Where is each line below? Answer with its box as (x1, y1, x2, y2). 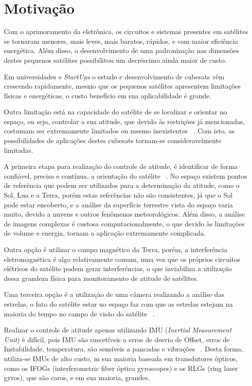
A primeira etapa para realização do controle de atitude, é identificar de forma (4, 161, 238, 171)
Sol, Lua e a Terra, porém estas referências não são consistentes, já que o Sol (4, 190, 233, 200)
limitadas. (4, 145, 33, 155)
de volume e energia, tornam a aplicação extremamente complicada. (4, 228, 206, 238)
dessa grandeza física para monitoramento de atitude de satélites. (4, 273, 198, 283)
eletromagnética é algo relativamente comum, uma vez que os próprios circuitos (4, 254, 240, 264)
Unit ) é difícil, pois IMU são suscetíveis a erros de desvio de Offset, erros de (4, 334, 230, 344)
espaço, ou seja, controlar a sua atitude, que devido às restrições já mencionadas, (4, 116, 245, 126)
